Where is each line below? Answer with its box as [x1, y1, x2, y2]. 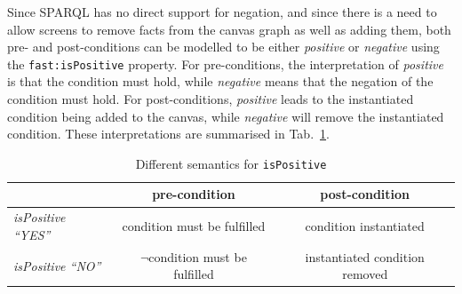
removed [342, 265, 388, 283]
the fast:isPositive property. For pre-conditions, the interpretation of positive [7, 54, 443, 73]
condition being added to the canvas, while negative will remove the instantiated [7, 107, 444, 125]
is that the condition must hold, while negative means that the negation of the [7, 72, 434, 91]
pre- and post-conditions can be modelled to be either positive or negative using [7, 37, 440, 56]
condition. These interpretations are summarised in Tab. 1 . [7, 124, 330, 143]
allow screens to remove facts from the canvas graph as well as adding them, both [7, 20, 451, 38]
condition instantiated [305, 217, 425, 235]
